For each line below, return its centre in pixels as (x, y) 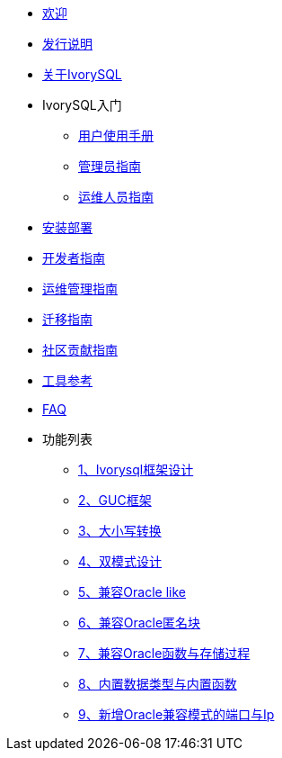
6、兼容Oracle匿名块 (140, 623)
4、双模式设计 (120, 561)
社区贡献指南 (80, 350)
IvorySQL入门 (82, 105)
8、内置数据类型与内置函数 (158, 684)
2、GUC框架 (115, 500)
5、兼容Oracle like (132, 592)
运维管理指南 (80, 289)
